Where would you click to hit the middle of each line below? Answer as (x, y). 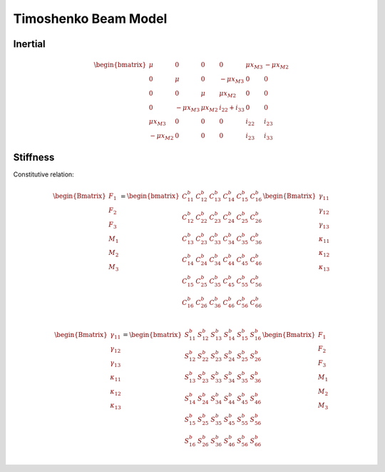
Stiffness (34, 157)
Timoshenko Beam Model (90, 19)
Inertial (29, 44)
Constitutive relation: (43, 174)
